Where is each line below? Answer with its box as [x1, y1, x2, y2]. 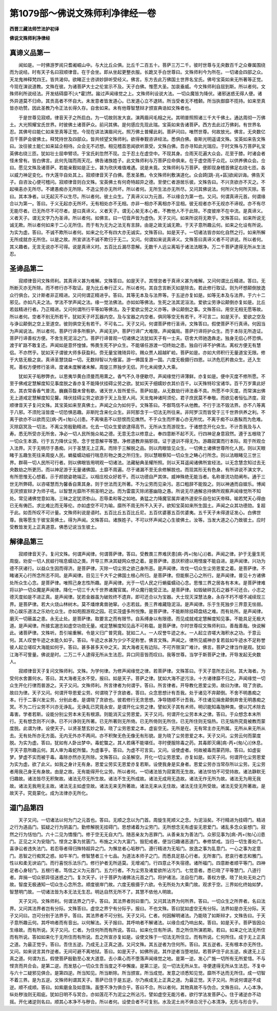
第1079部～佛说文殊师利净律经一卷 [9, 8, 156, 19]
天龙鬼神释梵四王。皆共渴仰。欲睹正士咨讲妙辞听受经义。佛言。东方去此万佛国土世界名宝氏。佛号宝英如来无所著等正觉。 [9, 76, 266, 82]
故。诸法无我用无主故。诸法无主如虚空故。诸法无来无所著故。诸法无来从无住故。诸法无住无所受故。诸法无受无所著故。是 [9, 783, 266, 789]
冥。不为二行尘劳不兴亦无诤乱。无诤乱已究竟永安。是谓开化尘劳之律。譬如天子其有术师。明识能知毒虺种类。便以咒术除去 [9, 704, 266, 710]
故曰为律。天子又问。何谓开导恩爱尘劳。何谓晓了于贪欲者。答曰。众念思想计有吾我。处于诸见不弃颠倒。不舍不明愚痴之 [9, 689, 261, 696]
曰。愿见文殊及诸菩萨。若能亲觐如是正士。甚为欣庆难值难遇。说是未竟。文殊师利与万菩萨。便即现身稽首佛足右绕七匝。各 [9, 165, 266, 171]
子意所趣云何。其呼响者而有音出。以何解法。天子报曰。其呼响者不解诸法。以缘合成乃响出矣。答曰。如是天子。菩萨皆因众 [9, 920, 266, 926]
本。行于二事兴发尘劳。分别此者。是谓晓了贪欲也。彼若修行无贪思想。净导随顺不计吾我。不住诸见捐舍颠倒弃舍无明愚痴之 [9, 697, 266, 703]
